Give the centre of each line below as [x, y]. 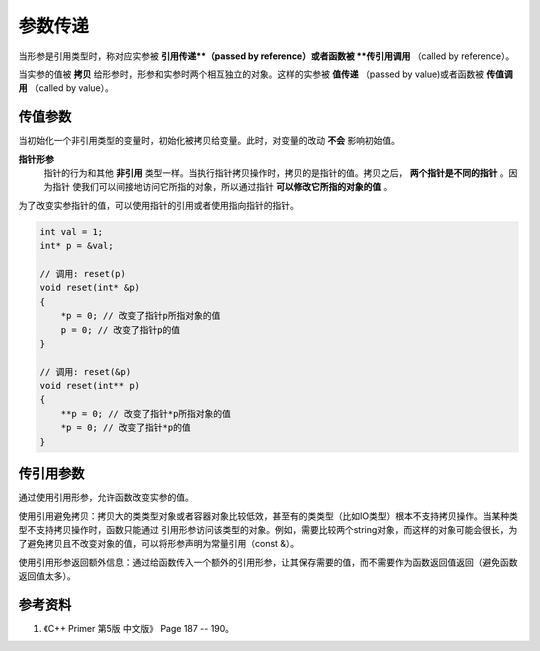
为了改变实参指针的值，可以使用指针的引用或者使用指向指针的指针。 [158, 205]
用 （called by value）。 [66, 88]
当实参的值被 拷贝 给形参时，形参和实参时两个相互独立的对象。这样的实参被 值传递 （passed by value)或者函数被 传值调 [266, 74]
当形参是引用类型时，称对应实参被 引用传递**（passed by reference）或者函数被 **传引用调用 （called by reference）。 [266, 56]
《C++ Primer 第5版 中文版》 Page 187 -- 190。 [139, 628]
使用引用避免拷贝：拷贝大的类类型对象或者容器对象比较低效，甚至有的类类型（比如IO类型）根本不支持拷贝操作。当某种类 [268, 516]
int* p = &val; [76, 246]
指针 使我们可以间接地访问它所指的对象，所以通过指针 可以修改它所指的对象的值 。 [222, 187]
